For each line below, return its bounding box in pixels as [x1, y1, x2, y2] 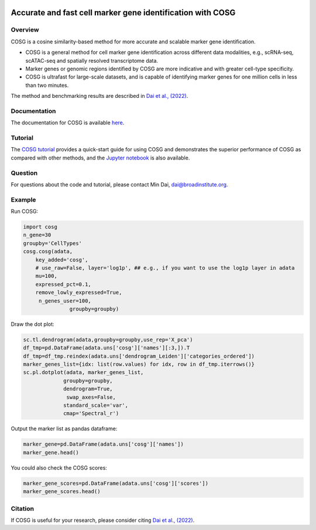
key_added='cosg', [35, 256, 88, 263]
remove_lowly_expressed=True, [35, 289, 122, 296]
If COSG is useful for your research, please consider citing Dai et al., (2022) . [11, 517, 195, 524]
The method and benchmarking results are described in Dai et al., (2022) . [11, 93, 188, 100]
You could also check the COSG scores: [11, 464, 108, 471]
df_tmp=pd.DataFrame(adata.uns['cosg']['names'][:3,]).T [23, 345, 190, 351]
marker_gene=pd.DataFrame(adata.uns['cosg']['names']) [23, 441, 184, 448]
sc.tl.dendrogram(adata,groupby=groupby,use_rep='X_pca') [23, 336, 193, 343]
